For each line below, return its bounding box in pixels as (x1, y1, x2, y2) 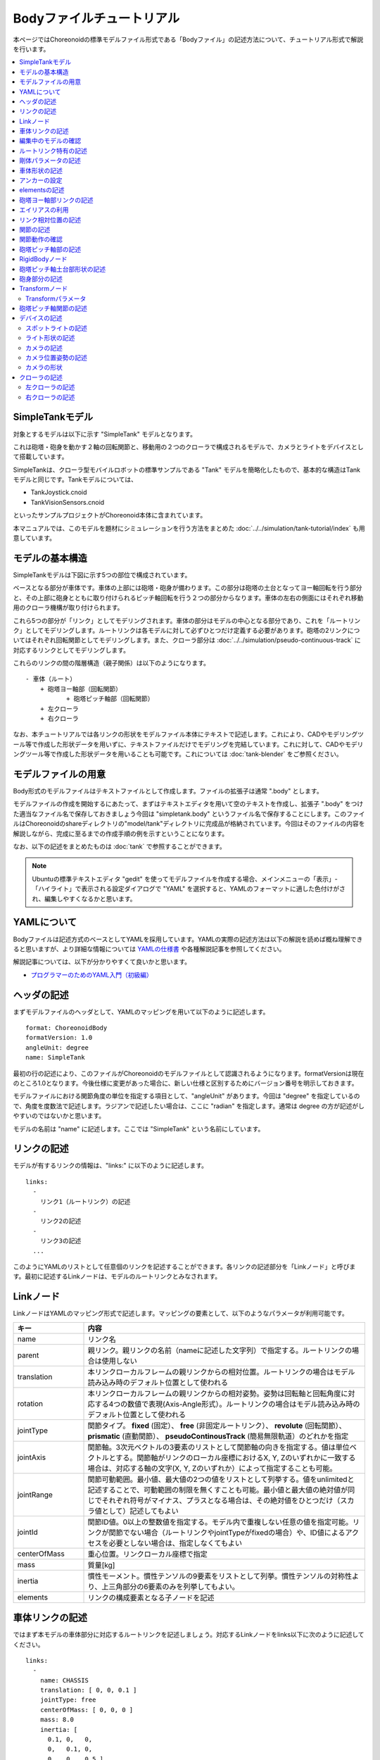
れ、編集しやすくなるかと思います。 (32, 894, 137, 903)
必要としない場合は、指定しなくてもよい (108, 1538, 243, 1548)
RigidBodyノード (19, 255, 68, 263)
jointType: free (39, 1696, 96, 1704)
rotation (17, 1398, 44, 1408)
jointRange (17, 1490, 53, 1500)
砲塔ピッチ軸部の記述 (19, 245, 81, 253)
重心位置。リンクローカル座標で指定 (87, 1549, 208, 1559)
